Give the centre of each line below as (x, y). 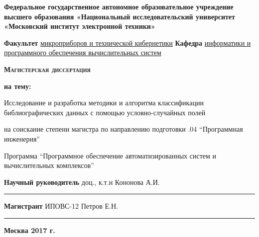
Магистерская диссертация (47, 69)
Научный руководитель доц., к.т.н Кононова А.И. (82, 182)
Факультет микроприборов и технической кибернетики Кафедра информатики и (128, 42)
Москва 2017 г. (30, 230)
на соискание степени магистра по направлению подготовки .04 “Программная (124, 129)
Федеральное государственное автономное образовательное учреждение (119, 6)
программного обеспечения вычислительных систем (83, 52)
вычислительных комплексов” (49, 165)
